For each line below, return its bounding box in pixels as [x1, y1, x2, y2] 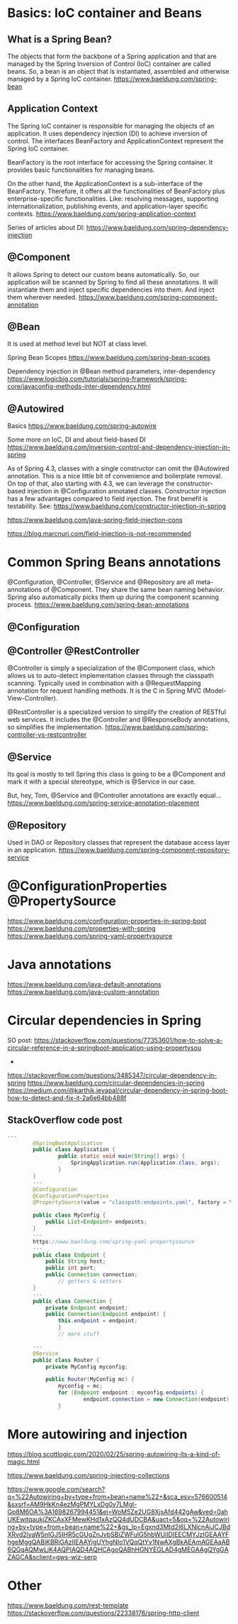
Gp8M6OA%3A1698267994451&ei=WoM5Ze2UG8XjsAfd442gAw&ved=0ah [7, 1507, 229, 1516]
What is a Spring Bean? [7, 33, 112, 45]
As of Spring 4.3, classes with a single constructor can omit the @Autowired [7, 464, 229, 473]
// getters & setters [57, 1278, 122, 1285]
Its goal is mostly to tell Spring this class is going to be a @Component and [7, 770, 225, 779]
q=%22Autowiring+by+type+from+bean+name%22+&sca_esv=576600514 [7, 1492, 228, 1500]
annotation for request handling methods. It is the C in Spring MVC [7, 686, 202, 695]
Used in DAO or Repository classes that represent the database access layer [7, 838, 230, 847]
